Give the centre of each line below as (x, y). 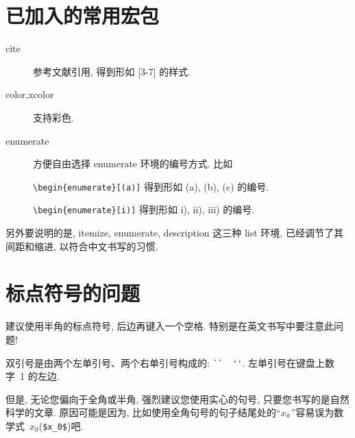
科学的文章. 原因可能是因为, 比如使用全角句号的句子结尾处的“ (143, 412)
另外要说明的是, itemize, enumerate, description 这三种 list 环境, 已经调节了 (170, 232)
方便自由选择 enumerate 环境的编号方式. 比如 (133, 163)
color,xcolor (30, 94)
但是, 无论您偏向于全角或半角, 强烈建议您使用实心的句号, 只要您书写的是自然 (177, 399)
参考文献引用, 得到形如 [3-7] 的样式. (112, 71)
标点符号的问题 (73, 293)
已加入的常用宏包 (83, 15)
